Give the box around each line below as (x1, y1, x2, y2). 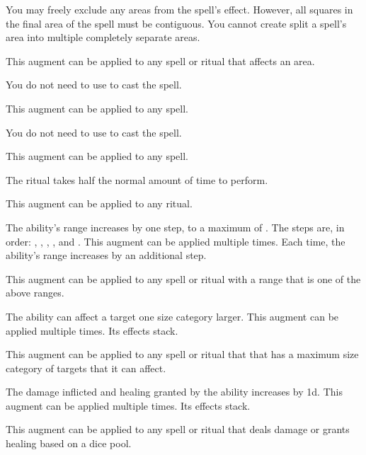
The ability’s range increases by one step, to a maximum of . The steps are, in (6, 219, 345, 234)
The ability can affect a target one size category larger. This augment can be (6, 309, 339, 323)
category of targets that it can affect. (6, 360, 166, 375)
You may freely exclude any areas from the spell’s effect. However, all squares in (6, 2, 353, 16)
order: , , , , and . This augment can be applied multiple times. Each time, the (6, 234, 345, 248)
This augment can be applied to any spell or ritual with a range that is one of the (6, 271, 361, 286)
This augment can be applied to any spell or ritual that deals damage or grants (6, 422, 350, 437)
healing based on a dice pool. (6, 436, 132, 451)
